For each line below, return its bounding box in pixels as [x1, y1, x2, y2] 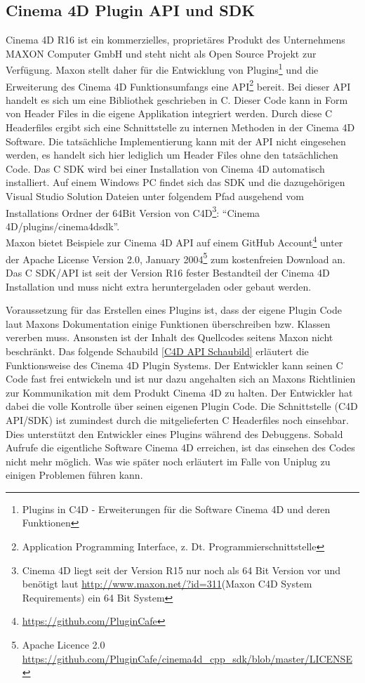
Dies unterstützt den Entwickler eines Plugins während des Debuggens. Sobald [6, 426, 343, 441]
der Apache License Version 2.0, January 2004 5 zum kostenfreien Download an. [6, 249, 345, 266]
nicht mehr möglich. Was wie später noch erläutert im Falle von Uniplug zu [6, 453, 331, 468]
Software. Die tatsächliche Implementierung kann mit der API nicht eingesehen [6, 133, 346, 148]
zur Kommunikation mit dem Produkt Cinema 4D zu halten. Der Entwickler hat [6, 385, 353, 399]
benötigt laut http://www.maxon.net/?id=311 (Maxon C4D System [22, 576, 312, 591]
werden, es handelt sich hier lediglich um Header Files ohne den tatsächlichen [6, 147, 338, 162]
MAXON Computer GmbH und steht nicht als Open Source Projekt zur [6, 46, 317, 60]
